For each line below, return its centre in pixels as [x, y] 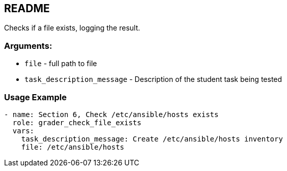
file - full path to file [61, 64]
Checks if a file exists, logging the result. [72, 28]
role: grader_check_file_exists [77, 122]
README [27, 8]
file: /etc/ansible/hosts [73, 147]
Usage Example [35, 97]
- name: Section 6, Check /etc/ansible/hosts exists [111, 114]
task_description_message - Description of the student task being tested [153, 79]
